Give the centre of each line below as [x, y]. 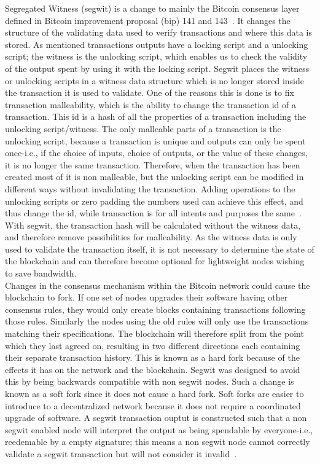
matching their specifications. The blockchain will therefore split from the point [154, 333]
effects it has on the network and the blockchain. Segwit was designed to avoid [153, 369]
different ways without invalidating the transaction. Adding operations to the [150, 188]
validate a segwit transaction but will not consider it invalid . [121, 453]
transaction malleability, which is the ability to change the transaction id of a [150, 104]
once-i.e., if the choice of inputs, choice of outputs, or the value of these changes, [156, 153]
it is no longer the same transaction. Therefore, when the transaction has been [153, 164]
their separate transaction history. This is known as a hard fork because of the [152, 357]
